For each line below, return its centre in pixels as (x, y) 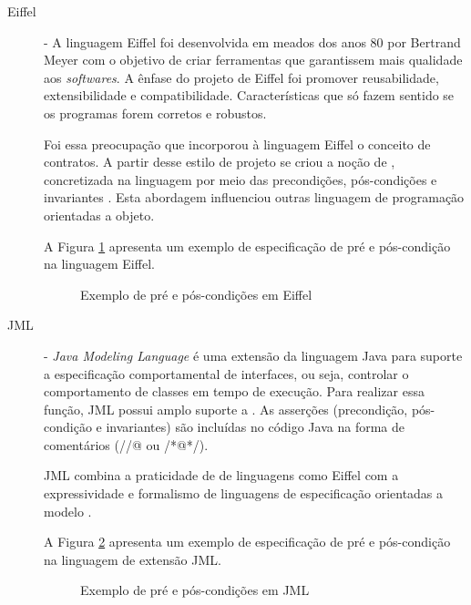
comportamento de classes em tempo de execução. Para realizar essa (234, 391)
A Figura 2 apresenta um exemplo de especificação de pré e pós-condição (247, 542)
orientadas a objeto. (99, 215)
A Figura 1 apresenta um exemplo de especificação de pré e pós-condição (247, 246)
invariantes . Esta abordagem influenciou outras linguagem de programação (254, 197)
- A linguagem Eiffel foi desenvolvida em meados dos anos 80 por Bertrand (252, 41)
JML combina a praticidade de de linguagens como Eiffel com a (221, 475)
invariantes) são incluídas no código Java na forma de (255, 427)
